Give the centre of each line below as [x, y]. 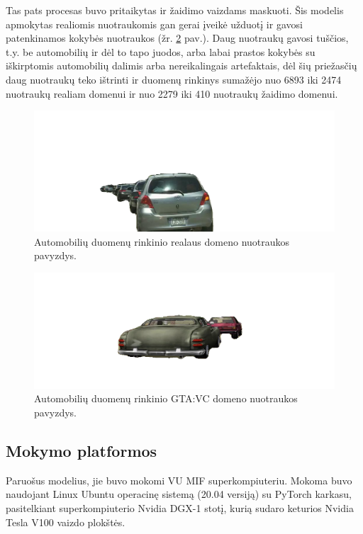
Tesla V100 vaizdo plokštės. [66, 522]
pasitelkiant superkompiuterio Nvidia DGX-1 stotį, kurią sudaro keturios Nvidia [180, 508]
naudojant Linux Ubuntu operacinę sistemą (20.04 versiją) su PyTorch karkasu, [179, 494]
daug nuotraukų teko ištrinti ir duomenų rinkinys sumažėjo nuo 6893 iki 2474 [174, 79]
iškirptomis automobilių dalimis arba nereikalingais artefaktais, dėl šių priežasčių [181, 66]
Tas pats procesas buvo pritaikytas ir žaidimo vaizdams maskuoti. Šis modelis [175, 10]
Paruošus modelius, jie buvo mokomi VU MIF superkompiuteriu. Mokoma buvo [179, 480]
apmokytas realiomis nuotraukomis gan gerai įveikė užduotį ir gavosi [154, 24]
